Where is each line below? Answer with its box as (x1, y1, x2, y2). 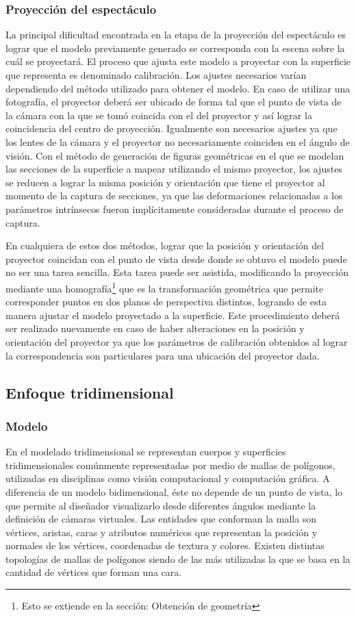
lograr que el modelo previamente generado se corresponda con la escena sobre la (5, 40, 345, 55)
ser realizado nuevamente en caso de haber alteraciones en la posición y (5, 321, 305, 336)
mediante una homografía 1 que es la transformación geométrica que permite (5, 279, 324, 295)
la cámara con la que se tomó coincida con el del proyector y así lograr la (5, 108, 312, 122)
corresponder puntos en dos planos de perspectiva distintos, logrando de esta (5, 294, 327, 309)
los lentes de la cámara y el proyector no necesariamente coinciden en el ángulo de (5, 134, 350, 149)
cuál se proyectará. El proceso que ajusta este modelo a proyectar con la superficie (5, 54, 351, 68)
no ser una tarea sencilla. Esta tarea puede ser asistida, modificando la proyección (5, 265, 348, 279)
